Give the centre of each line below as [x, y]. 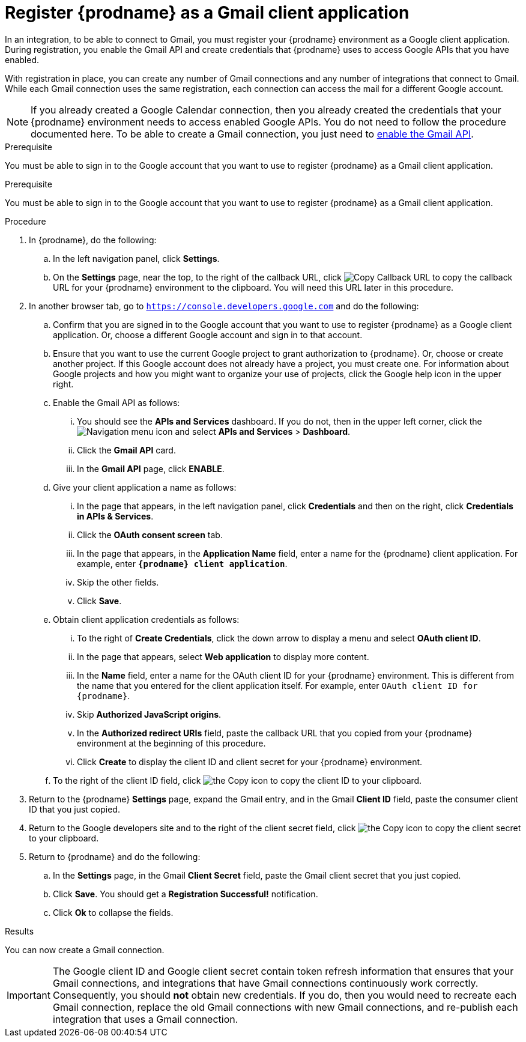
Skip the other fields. [118, 582]
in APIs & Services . [115, 516]
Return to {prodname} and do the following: [115, 856]
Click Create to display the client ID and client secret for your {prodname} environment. [250, 762]
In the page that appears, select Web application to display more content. [223, 656]
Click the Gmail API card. [126, 450]
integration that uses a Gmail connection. [145, 1019]
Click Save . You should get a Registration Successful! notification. [186, 894]
